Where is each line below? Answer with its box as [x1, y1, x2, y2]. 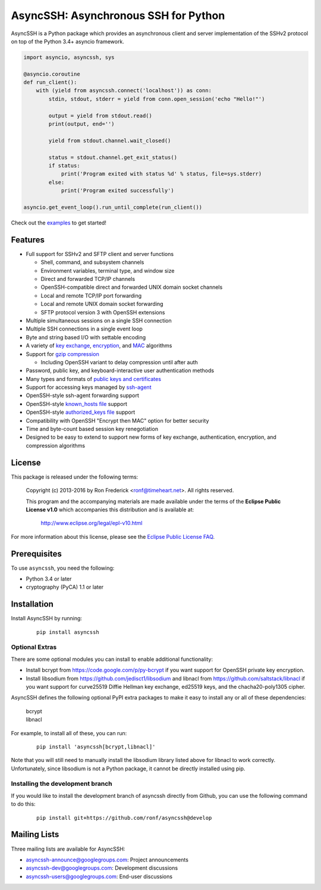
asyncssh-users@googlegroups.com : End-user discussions [26, 873, 172, 880]
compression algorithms [26, 442, 86, 449]
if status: [48, 163, 80, 169]
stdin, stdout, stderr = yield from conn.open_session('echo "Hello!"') [48, 95, 265, 102]
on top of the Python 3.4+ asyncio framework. [11, 38, 124, 45]
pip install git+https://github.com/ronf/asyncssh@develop [36, 814, 212, 821]
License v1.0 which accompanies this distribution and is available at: [26, 506, 194, 513]
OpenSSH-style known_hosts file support [26, 400, 128, 407]
